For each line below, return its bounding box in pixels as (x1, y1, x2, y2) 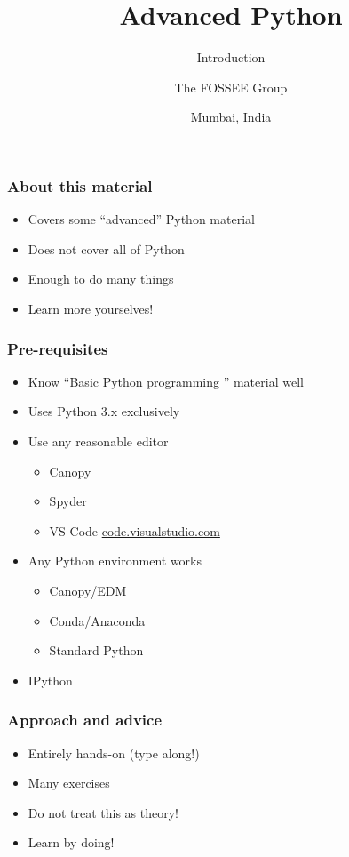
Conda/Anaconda (49, 611, 146, 629)
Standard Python (49, 641, 144, 660)
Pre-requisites (7, 337, 108, 359)
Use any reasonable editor (28, 431, 169, 450)
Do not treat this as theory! (28, 803, 179, 821)
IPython (28, 670, 73, 689)
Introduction (196, 48, 266, 67)
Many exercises (28, 773, 110, 792)
